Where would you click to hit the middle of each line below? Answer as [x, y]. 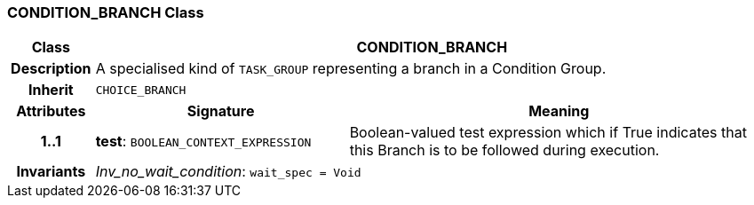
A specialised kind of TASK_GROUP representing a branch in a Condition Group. [351, 69]
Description [51, 69]
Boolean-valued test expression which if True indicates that [548, 133]
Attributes [51, 111]
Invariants [51, 172]
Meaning [559, 111]
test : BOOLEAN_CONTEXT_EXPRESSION [203, 142]
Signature [221, 111]
